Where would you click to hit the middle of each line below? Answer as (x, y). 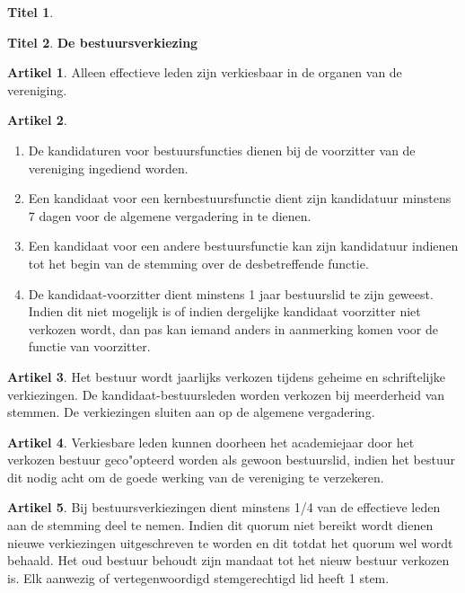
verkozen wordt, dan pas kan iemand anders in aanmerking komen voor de (233, 328)
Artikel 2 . (37, 120)
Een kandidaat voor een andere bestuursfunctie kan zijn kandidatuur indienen (243, 246)
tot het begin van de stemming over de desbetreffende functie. (198, 263)
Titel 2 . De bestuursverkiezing (103, 42)
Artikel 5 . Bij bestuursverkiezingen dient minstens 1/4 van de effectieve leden (224, 507)
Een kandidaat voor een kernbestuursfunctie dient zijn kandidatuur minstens (240, 198)
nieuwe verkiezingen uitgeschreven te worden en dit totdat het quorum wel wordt (230, 542)
